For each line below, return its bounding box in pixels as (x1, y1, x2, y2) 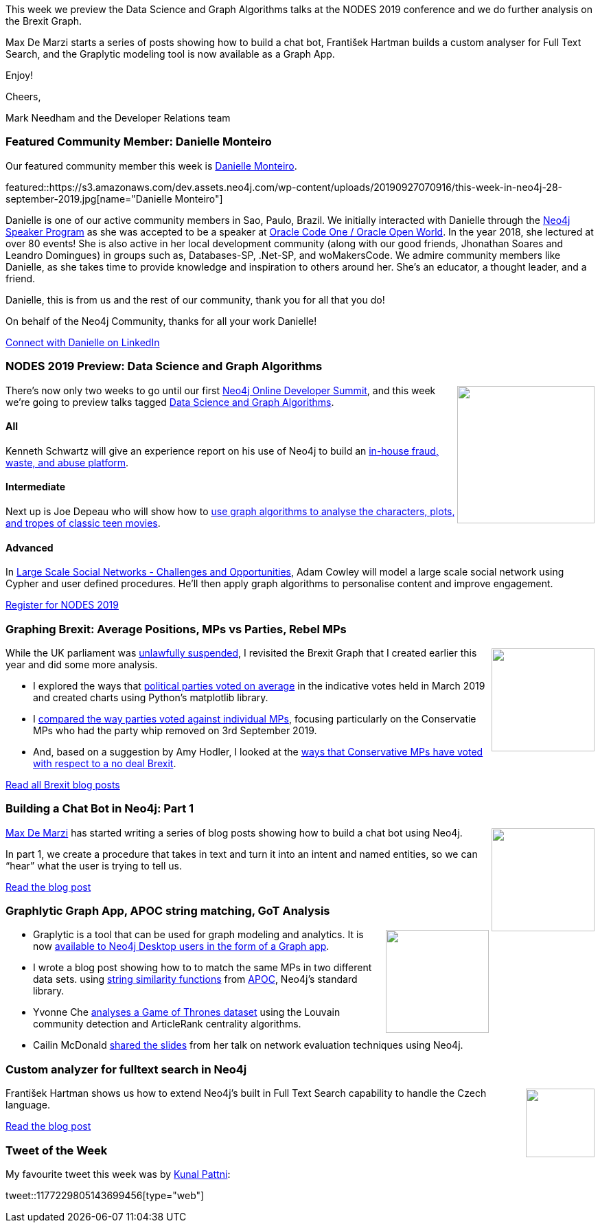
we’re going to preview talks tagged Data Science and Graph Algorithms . (5, 396, 334, 408)
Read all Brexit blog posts (5, 778, 120, 791)
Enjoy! (5, 69, 34, 81)
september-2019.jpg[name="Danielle (5, 192, 172, 205)
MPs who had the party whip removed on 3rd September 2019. (33, 724, 317, 736)
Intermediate (5, 481, 65, 493)
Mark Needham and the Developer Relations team (5, 112, 231, 124)
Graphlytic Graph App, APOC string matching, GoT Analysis (5, 904, 330, 918)
